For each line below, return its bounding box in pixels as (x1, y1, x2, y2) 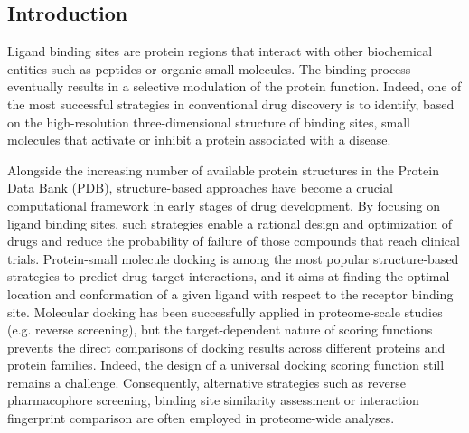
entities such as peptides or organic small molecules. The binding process (7, 59, 411, 78)
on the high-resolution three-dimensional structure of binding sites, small (7, 112, 410, 131)
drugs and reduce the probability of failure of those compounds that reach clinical (7, 231, 460, 250)
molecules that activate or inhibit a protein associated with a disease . (7, 130, 391, 149)
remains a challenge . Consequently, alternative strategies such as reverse (7, 372, 406, 391)
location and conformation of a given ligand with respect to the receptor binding (7, 284, 454, 303)
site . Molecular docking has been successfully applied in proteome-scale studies (7, 302, 443, 321)
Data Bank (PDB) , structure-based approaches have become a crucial (7, 178, 393, 197)
